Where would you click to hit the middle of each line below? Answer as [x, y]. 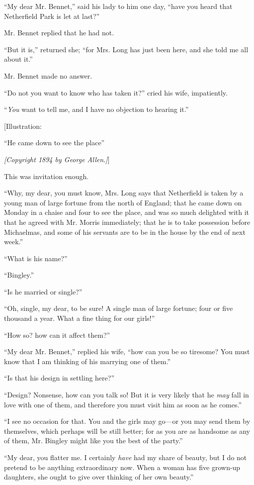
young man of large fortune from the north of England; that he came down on [123, 202]
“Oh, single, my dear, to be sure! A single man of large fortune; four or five [119, 308]
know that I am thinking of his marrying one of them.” [87, 361]
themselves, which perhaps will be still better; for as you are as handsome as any [127, 431]
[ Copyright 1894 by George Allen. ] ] [57, 159]
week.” [14, 242]
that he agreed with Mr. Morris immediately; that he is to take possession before [127, 222]
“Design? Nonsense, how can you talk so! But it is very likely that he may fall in [127, 395]
